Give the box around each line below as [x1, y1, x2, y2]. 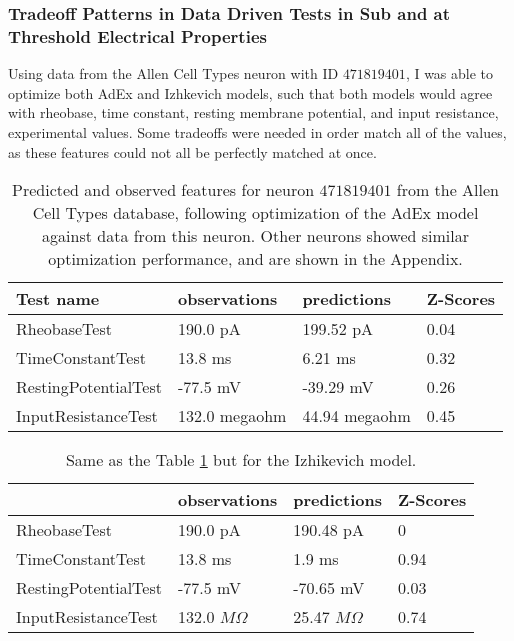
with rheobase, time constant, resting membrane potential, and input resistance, [8, 102, 499, 123]
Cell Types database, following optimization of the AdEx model [32, 201, 479, 225]
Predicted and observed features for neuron [12, 178, 315, 202]
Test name [16, 287, 100, 311]
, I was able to [405, 63, 494, 84]
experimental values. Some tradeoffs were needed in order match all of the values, [8, 121, 507, 142]
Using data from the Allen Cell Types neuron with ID [8, 63, 339, 84]
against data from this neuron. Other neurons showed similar [42, 224, 469, 248]
